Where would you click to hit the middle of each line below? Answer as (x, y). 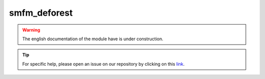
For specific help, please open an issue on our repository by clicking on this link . (104, 64)
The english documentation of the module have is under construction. (93, 39)
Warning (31, 30)
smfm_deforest (41, 13)
